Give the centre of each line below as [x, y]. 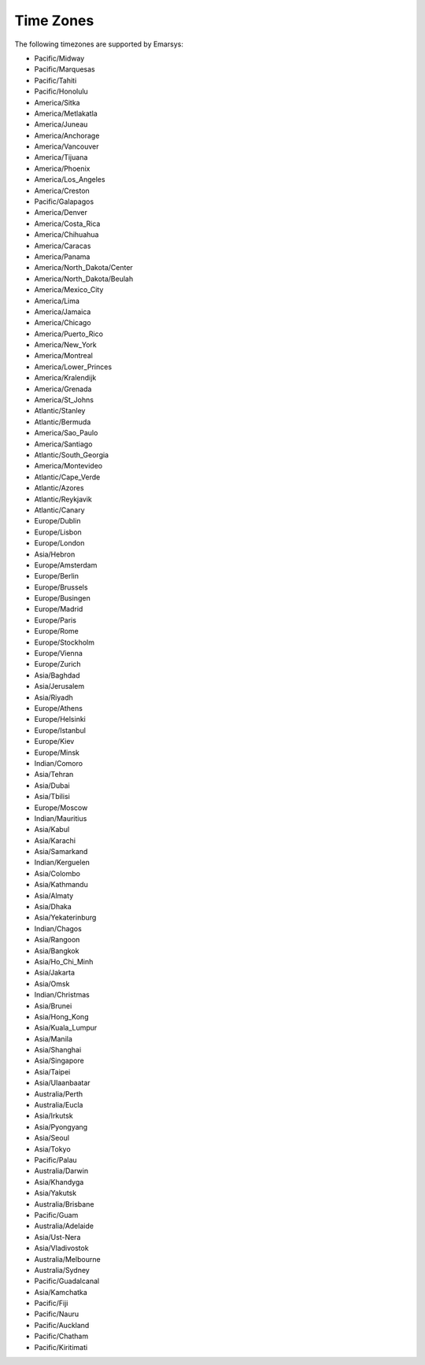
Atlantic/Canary [60, 510]
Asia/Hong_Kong [61, 1016]
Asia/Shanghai [58, 1050]
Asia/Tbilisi [52, 797]
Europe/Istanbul [60, 730]
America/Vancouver [67, 146]
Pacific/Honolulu [61, 91]
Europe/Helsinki [60, 719]
